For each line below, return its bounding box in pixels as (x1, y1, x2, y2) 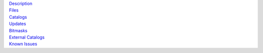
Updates (9, 21, 26, 26)
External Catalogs (9, 34, 45, 40)
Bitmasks (9, 27, 28, 33)
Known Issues (9, 41, 38, 47)
